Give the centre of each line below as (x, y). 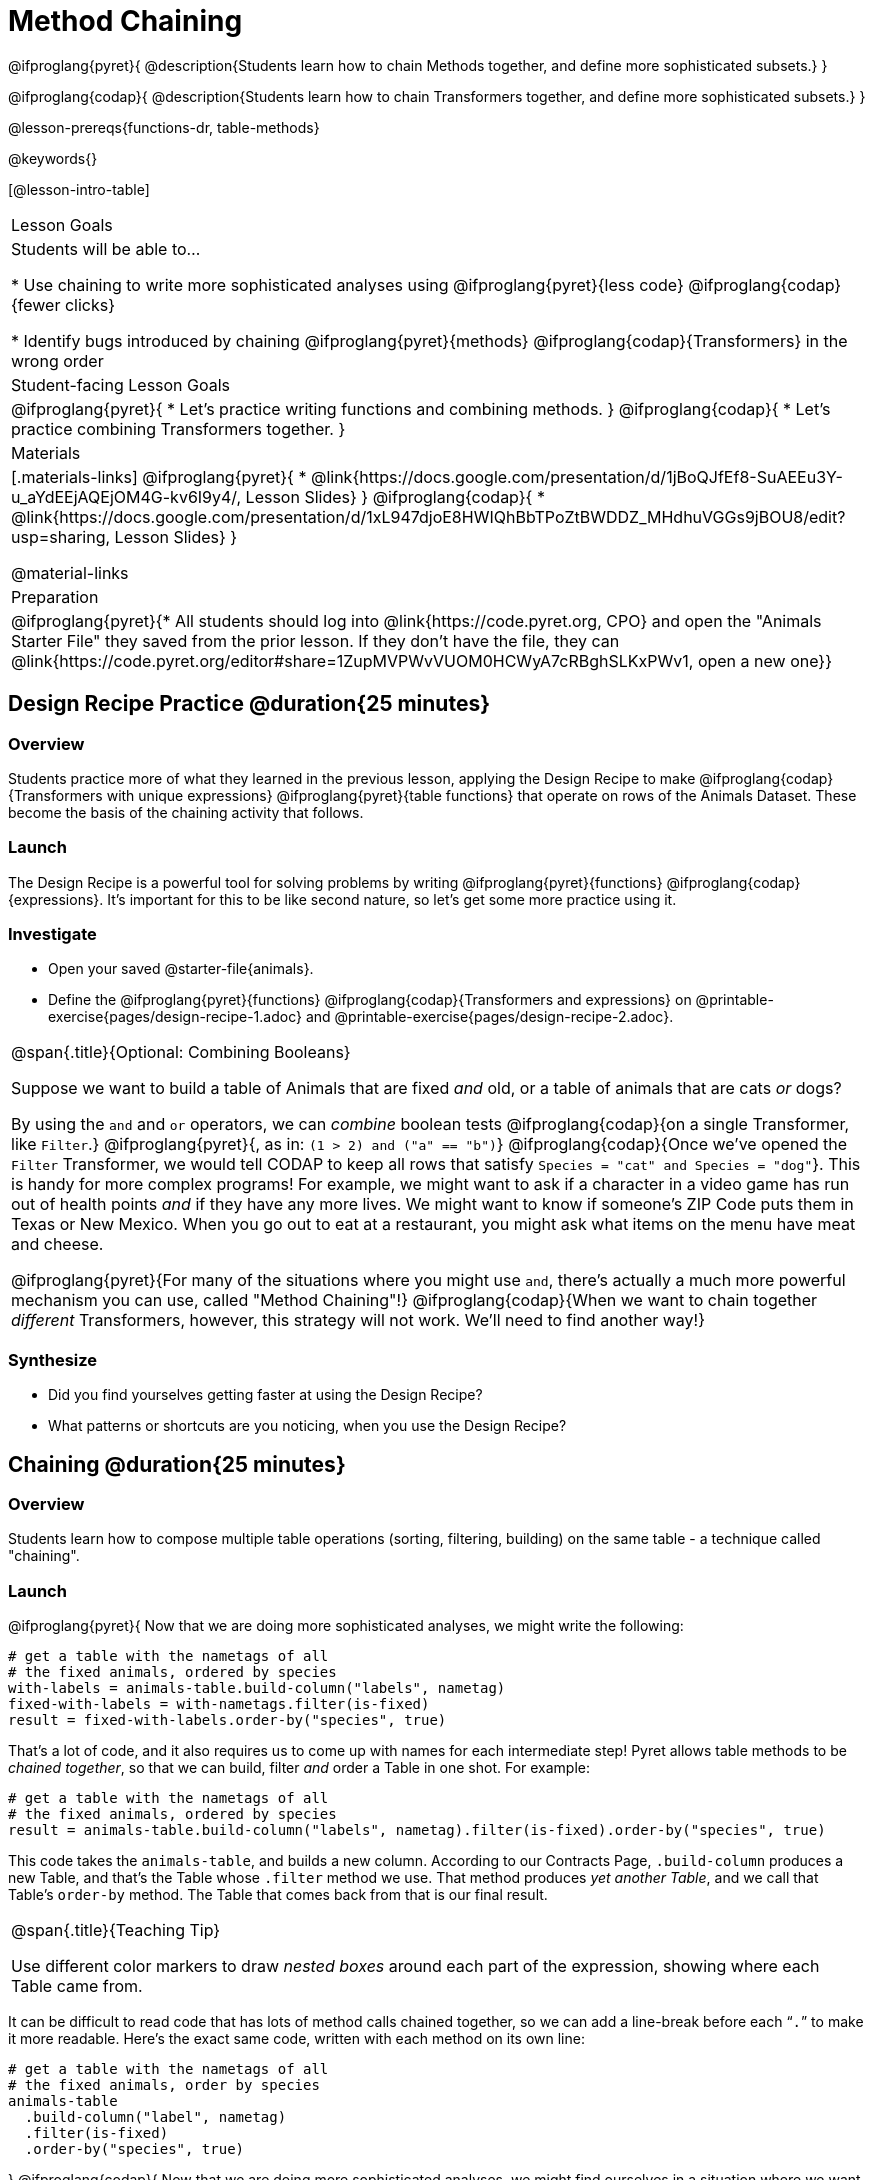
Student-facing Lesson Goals (121, 384)
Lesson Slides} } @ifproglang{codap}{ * (395, 496)
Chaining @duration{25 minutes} (177, 1464)
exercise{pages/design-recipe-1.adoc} (175, 1017)
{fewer (36, 304)
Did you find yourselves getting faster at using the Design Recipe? (265, 1395)
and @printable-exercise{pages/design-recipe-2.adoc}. (489, 1017)
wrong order (57, 360)
